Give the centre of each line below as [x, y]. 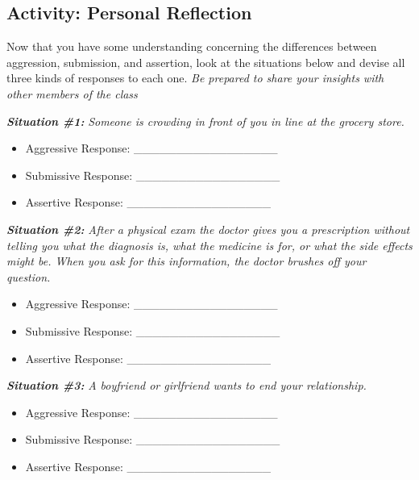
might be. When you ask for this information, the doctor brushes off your [187, 261]
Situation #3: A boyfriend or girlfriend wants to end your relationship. [187, 385]
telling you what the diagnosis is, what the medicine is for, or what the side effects [209, 245]
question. [29, 276]
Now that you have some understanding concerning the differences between [192, 46]
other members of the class [72, 93]
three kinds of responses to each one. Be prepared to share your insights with [195, 78]
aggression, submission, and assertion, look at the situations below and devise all [206, 62]
